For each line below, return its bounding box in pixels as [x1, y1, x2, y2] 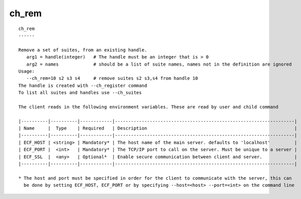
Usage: [18, 68, 35, 74]
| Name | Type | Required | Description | [18, 125, 297, 131]
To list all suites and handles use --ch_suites [18, 90, 142, 96]
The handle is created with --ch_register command [18, 82, 147, 89]
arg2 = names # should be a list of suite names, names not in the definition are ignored [26, 61, 292, 67]
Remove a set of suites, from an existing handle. [18, 47, 147, 53]
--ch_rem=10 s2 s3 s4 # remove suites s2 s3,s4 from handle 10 [26, 75, 198, 81]
